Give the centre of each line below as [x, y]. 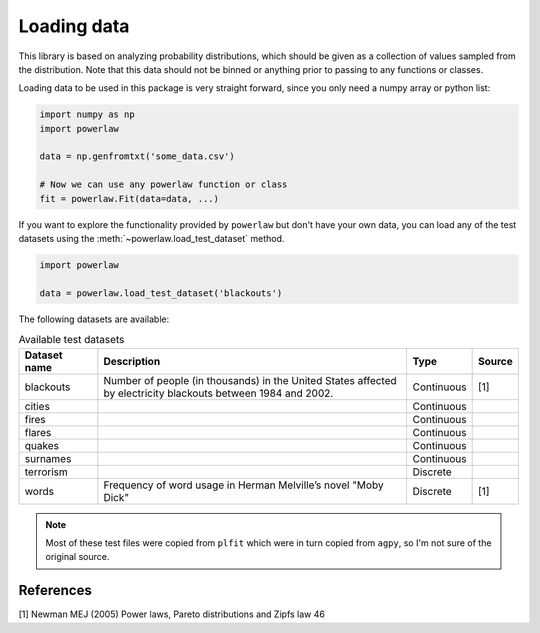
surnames [48, 458]
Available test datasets [71, 340]
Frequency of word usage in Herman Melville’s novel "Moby [243, 485]
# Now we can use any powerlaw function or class [163, 184]
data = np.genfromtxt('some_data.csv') [137, 156]
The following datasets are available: [94, 319]
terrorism [46, 472]
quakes [42, 445]
